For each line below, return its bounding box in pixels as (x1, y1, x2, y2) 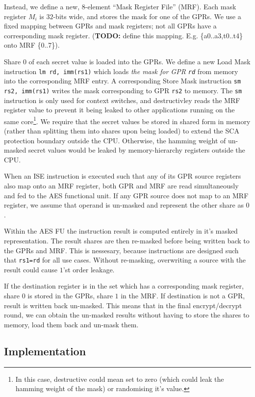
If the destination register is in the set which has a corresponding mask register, (4, 281, 244, 291)
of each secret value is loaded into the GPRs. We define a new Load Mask (28, 56, 251, 66)
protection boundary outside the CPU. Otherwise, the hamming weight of (4, 135, 226, 145)
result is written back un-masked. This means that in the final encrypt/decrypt (4, 300, 242, 310)
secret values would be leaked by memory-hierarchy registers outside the (28, 145, 245, 155)
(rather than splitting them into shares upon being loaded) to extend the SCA (4, 125, 239, 135)
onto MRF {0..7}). (4, 40, 60, 50)
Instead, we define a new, (4, 1, 80, 11)
